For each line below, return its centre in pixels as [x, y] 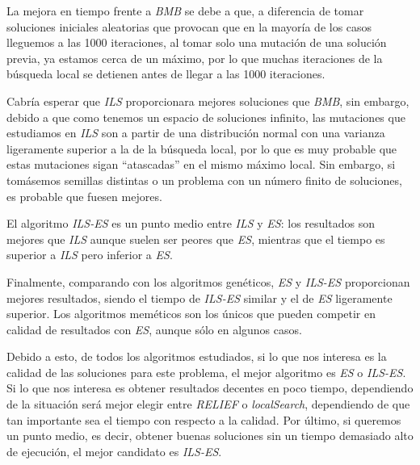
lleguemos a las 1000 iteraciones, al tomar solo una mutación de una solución [197, 42]
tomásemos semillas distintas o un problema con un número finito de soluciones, [204, 180]
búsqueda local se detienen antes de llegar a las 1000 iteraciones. [166, 74]
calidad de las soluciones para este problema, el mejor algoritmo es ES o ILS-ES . [206, 372]
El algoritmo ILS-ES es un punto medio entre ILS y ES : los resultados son [191, 223]
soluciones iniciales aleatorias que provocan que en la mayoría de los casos [189, 26]
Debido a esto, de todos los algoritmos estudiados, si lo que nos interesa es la [197, 356]
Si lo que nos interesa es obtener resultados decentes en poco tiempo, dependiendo [210, 388]
